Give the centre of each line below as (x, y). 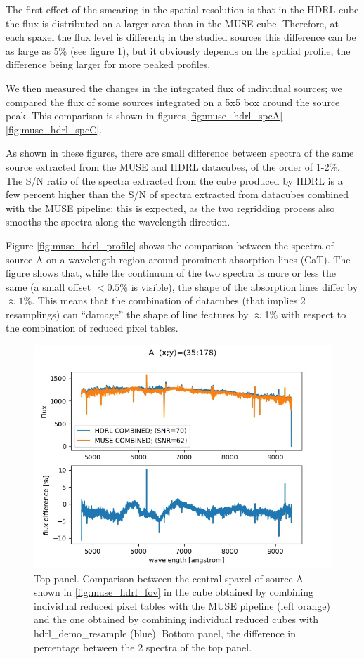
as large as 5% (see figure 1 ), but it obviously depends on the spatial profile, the (178, 50)
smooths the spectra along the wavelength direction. (118, 222)
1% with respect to (305, 314)
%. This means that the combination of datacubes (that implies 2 (164, 300)
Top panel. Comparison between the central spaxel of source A (169, 578)
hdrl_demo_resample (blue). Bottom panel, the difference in (165, 633)
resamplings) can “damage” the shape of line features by (127, 314)
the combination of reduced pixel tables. (92, 328)
